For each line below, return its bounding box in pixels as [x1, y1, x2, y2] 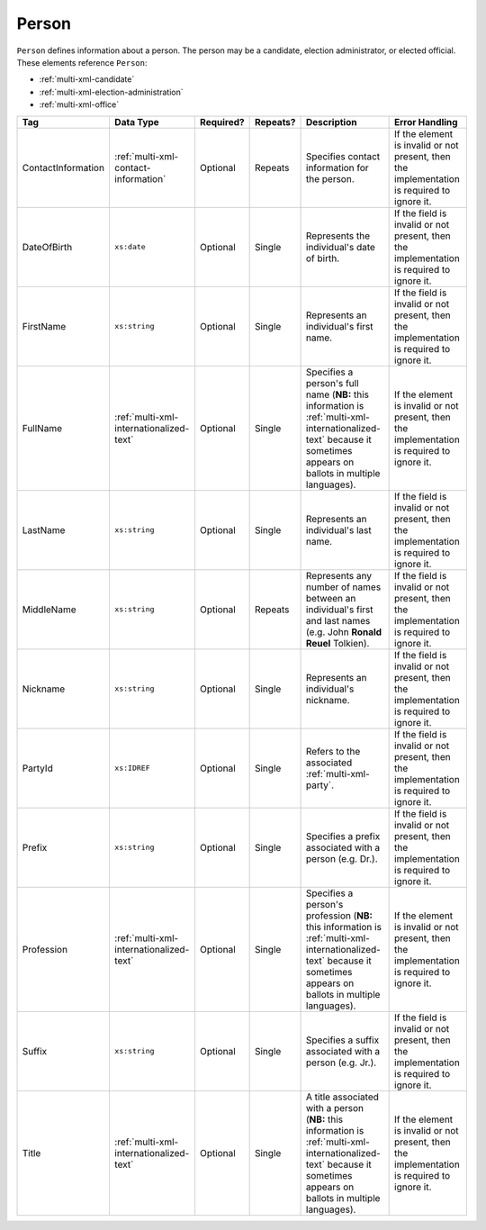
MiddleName [22, 603, 76, 616]
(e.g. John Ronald [306, 626, 382, 638]
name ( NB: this [306, 388, 369, 401]
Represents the [306, 230, 371, 242]
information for [306, 161, 369, 174]
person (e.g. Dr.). [306, 852, 378, 864]
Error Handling [394, 115, 458, 128]
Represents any [306, 569, 373, 582]
